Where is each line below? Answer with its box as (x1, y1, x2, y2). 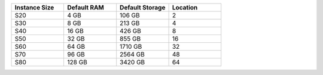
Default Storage (120, 4, 166, 11)
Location (172, 4, 198, 11)
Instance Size (14, 4, 54, 11)
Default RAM (67, 4, 104, 11)
